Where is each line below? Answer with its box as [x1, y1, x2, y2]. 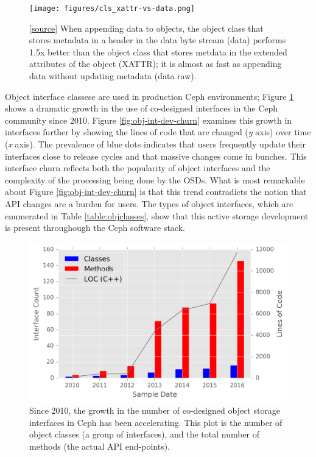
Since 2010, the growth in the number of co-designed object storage [29, 404, 281, 417]
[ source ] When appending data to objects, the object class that [29, 21, 264, 34]
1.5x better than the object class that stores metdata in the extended [29, 45, 287, 58]
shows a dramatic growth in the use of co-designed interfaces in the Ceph [5, 102, 278, 115]
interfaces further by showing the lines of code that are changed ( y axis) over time [5, 126, 311, 138]
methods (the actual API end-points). [29, 440, 170, 453]
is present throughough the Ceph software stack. [5, 221, 185, 234]
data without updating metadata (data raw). [29, 69, 197, 82]
